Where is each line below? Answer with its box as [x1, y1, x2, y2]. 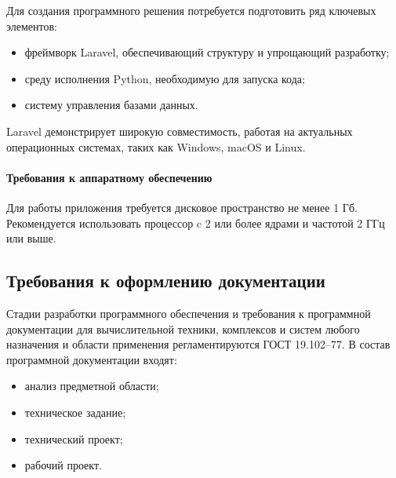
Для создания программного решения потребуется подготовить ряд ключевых [6, 2, 376, 18]
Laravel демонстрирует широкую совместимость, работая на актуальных [6, 122, 353, 139]
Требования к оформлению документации [6, 268, 325, 293]
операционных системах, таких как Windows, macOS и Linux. [6, 138, 306, 155]
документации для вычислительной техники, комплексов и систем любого [6, 320, 360, 337]
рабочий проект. [24, 457, 102, 473]
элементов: [6, 17, 57, 34]
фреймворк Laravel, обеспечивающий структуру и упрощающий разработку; [24, 44, 390, 60]
